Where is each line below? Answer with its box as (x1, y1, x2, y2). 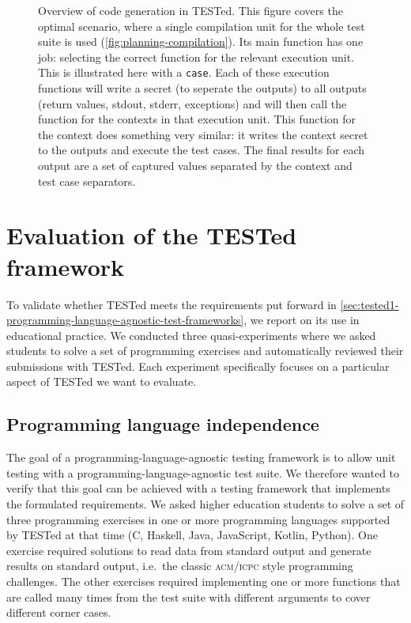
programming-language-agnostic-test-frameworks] (6, 311, 244, 328)
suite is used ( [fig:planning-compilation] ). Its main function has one (38, 33, 364, 50)
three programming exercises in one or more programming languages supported (6, 511, 390, 527)
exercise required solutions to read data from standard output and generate (6, 542, 371, 558)
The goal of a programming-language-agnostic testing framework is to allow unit (6, 449, 396, 466)
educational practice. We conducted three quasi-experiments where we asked (6, 327, 376, 343)
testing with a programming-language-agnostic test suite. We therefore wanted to (6, 464, 400, 481)
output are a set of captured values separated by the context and (38, 157, 353, 173)
